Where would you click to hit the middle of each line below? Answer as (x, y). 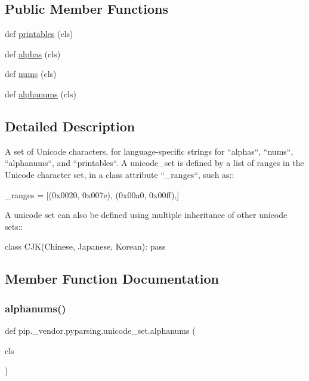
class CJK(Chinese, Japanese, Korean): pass (85, 246)
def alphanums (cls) (41, 93)
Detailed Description (70, 126)
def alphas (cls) (33, 53)
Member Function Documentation (112, 279)
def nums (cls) (31, 74)
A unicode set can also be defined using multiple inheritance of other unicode (146, 215)
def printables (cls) (39, 34)
